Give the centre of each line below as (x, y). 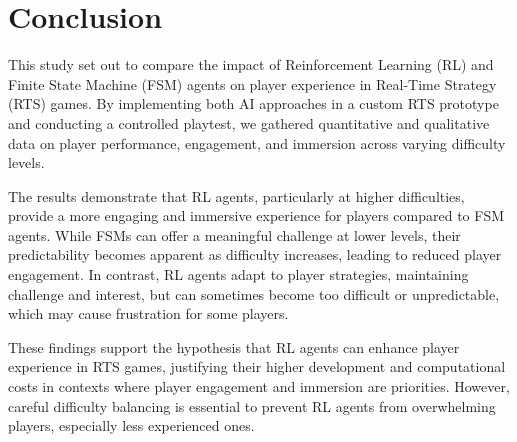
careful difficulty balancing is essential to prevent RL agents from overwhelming (252, 405)
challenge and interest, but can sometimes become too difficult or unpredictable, (254, 293)
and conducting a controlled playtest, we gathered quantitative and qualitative (249, 122)
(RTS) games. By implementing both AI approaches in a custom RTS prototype (253, 103)
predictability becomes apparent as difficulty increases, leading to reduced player (255, 254)
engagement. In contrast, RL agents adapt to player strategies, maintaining (238, 274)
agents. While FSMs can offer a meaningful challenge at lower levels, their (234, 234)
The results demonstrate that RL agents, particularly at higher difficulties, (236, 195)
